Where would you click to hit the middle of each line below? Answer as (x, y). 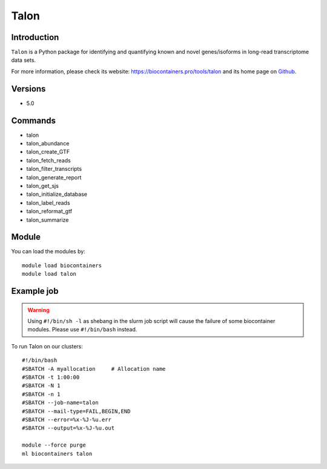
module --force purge (54, 445)
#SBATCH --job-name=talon (61, 403)
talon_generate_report (54, 177)
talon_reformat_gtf (49, 211)
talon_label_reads (48, 202)
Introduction (35, 37)
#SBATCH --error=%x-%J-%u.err (67, 419)
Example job (35, 291)
